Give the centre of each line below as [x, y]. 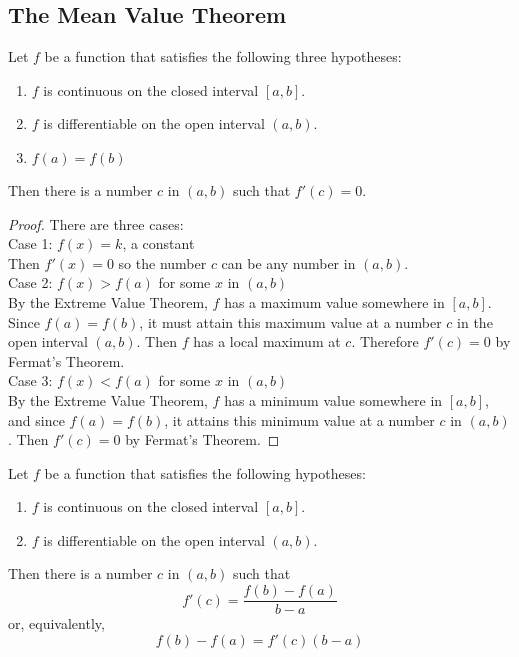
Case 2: [30, 282]
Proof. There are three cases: [96, 223]
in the [475, 321]
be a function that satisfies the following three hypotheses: [223, 56]
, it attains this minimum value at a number [299, 419]
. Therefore [385, 341]
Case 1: [30, 243]
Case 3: [30, 380]
